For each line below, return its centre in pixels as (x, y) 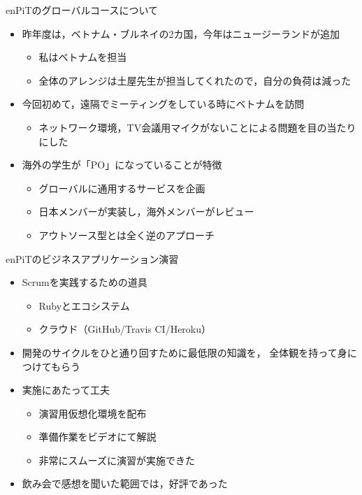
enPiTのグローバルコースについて (82, 10)
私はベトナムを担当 (83, 57)
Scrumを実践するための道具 (85, 282)
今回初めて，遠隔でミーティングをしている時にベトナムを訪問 (163, 104)
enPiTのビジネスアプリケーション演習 (92, 258)
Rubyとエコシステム (84, 305)
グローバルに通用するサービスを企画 (122, 188)
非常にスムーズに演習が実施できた (117, 460)
